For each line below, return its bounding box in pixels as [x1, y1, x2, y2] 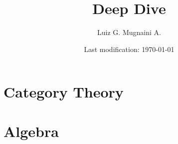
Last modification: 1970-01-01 [84, 43, 175, 54]
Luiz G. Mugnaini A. [97, 27, 161, 37]
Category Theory [3, 81, 124, 102]
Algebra [3, 120, 59, 141]
